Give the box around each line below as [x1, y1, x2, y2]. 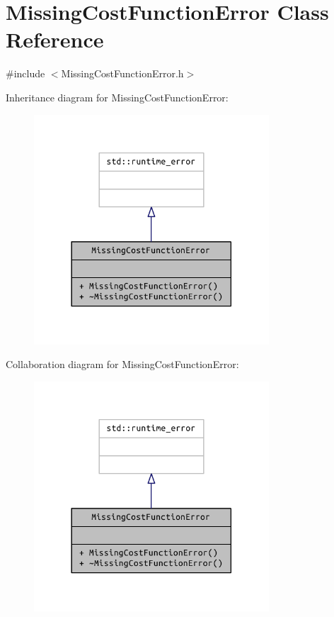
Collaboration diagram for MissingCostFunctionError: [6, 357, 239, 372]
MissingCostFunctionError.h [61, 66, 184, 81]
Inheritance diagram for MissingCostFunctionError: [6, 89, 229, 104]
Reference [6, 25, 104, 54]
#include [6, 66, 45, 81]
